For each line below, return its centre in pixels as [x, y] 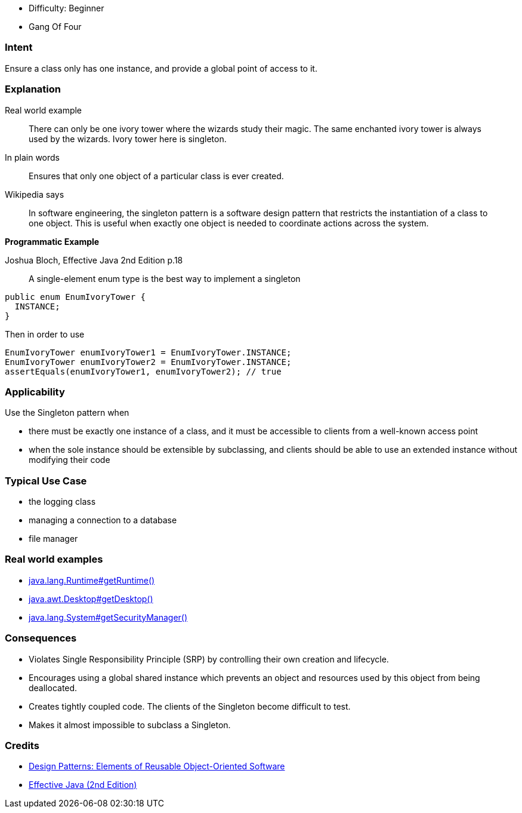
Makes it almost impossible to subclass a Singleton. [130, 725]
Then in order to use [45, 334]
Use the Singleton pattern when [67, 413]
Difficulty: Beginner [67, 8]
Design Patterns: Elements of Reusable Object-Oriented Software [157, 766]
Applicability [35, 392]
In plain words [32, 157]
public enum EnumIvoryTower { [75, 297]
